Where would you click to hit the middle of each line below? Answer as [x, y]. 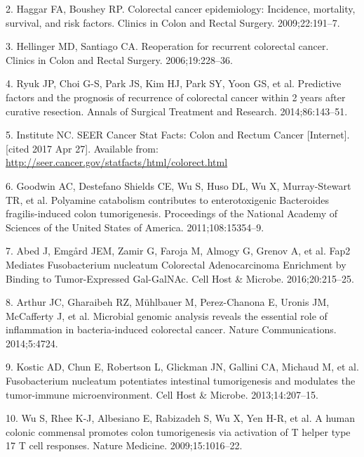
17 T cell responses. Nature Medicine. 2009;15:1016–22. [124, 445]
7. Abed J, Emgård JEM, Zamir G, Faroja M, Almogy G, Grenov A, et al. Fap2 [178, 251]
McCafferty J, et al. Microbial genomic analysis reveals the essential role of [167, 315]
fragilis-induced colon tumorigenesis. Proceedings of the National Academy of [172, 213]
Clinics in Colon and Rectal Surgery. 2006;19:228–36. [119, 59]
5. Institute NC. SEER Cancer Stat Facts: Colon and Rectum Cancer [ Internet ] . [178, 135]
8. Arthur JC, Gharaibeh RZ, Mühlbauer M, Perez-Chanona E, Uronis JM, [168, 302]
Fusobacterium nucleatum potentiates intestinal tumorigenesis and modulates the [181, 381]
